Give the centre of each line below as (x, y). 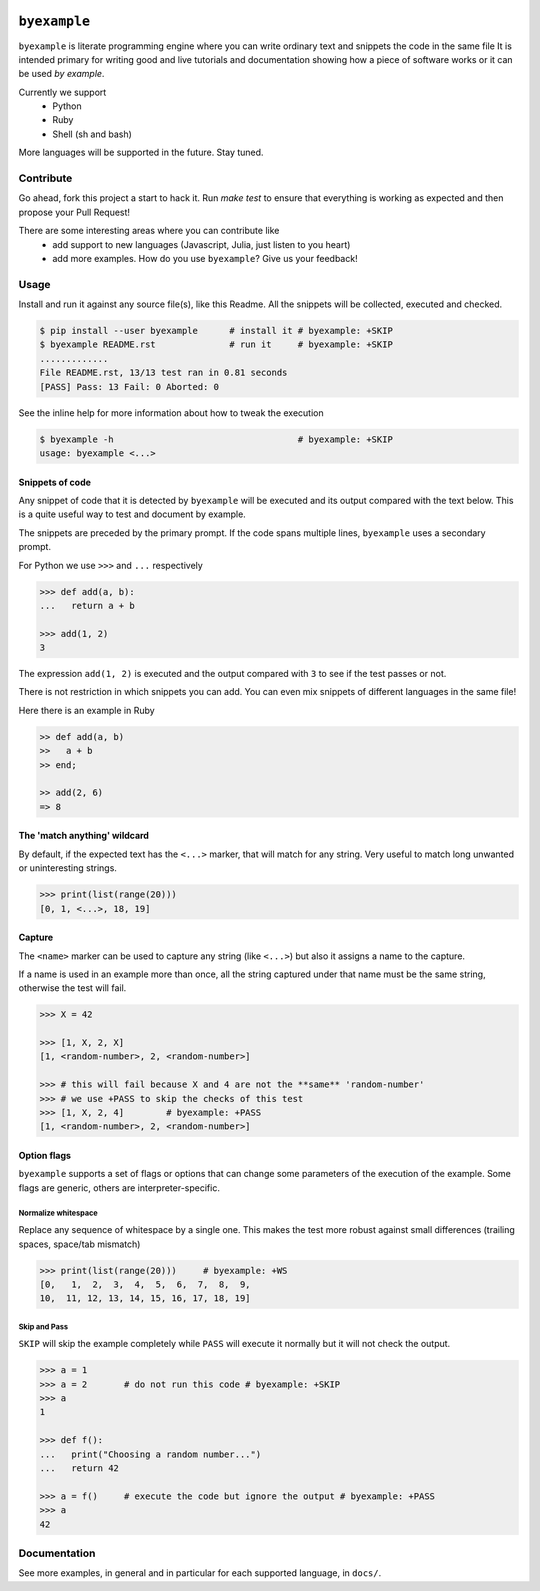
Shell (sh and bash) (92, 134)
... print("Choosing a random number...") (150, 1454)
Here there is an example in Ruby (86, 710)
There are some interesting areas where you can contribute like (149, 231)
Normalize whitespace (58, 1213)
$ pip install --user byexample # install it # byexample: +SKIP (216, 331)
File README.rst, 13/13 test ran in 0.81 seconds (163, 373)
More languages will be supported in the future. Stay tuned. (141, 152)
